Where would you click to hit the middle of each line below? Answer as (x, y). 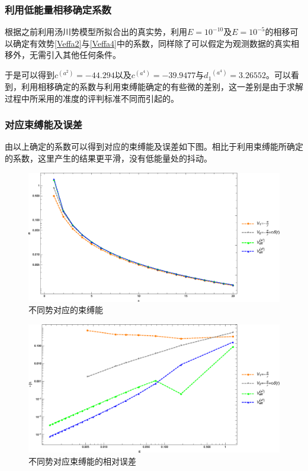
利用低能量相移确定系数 (58, 9)
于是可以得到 (30, 75)
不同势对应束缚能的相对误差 (82, 461)
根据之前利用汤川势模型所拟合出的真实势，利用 (96, 32)
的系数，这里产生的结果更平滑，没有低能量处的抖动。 (108, 158)
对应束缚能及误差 (44, 125)
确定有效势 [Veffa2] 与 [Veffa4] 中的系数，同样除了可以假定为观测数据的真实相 (156, 43)
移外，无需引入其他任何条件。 (63, 55)
